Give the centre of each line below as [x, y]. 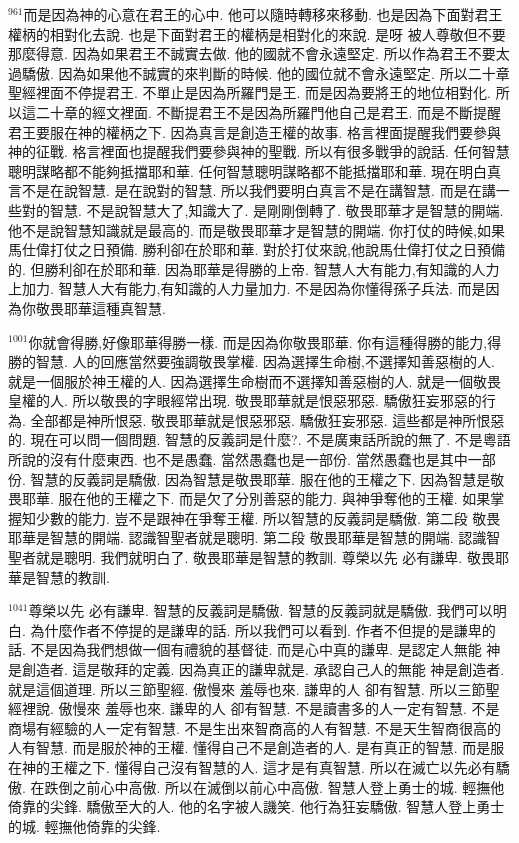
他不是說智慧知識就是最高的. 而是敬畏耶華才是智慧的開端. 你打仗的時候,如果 [256, 229]
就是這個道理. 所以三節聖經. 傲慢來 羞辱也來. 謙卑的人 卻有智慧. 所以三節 [247, 688]
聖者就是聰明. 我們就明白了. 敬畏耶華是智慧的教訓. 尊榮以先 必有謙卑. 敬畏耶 [258, 557]
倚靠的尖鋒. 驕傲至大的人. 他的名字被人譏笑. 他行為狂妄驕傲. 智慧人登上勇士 [256, 806]
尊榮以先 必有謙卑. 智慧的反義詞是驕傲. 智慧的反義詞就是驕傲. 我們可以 [260, 610]
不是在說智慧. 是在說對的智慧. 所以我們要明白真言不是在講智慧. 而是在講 [258, 190]
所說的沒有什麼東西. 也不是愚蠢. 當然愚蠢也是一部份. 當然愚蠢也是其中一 [245, 459]
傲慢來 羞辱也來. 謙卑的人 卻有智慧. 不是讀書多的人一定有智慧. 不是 [279, 708]
